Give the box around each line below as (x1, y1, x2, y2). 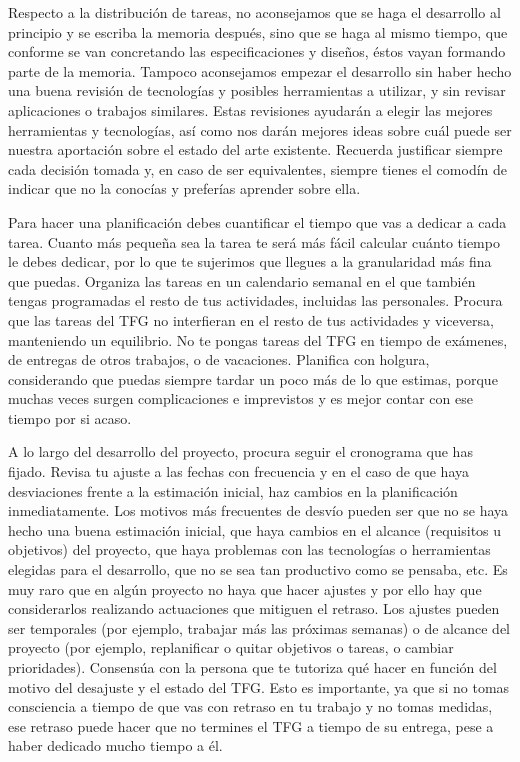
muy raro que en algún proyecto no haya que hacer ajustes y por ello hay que (8, 578, 482, 599)
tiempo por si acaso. (8, 407, 132, 428)
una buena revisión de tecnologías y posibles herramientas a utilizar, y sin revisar (8, 80, 506, 101)
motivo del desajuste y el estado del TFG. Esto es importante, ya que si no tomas (8, 676, 510, 697)
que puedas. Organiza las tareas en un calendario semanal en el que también (8, 270, 476, 291)
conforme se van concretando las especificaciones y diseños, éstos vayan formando (8, 41, 506, 62)
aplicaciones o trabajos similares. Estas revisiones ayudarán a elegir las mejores (8, 99, 493, 120)
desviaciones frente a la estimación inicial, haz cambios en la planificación (8, 480, 458, 501)
